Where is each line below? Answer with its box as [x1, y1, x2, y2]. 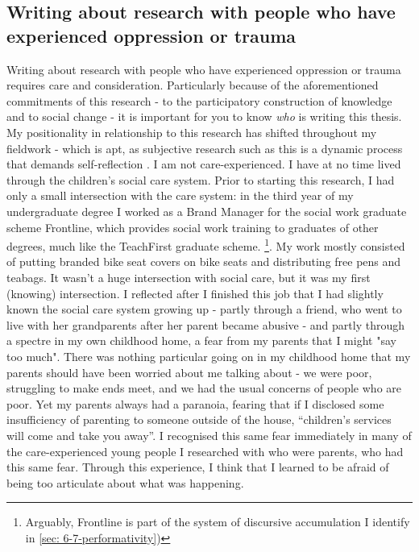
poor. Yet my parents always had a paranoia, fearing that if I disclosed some [6, 395, 384, 412]
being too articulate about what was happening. [6, 474, 244, 491]
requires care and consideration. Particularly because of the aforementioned [6, 77, 379, 93]
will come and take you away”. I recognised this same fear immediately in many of [6, 426, 412, 443]
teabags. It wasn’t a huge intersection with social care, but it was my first [6, 268, 371, 285]
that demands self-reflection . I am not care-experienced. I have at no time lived [6, 156, 401, 172]
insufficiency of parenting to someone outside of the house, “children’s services [6, 411, 392, 428]
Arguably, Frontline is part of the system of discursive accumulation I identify [25, 513, 410, 530]
